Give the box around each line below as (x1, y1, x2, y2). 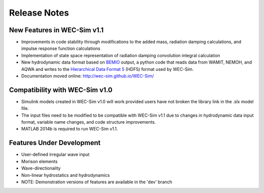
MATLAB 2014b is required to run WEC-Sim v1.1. (21, 126, 118, 132)
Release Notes (9, 7, 69, 18)
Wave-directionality (21, 165, 61, 171)
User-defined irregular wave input (21, 151, 90, 157)
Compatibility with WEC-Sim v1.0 (9, 86, 112, 94)
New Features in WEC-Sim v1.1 (9, 26, 104, 34)
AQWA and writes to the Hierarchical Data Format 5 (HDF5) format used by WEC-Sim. (21, 66, 194, 72)
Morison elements (21, 158, 58, 164)
